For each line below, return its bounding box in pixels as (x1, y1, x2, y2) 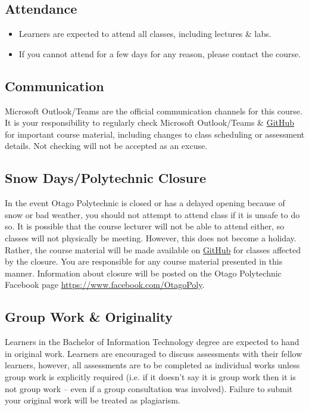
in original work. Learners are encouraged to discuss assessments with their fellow (5, 347, 302, 359)
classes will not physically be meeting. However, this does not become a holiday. (5, 231, 296, 244)
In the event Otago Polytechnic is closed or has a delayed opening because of (5, 197, 285, 209)
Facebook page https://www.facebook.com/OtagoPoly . (5, 278, 205, 291)
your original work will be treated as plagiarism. (5, 394, 180, 406)
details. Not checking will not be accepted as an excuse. (5, 139, 208, 152)
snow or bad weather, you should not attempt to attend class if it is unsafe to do (5, 208, 300, 220)
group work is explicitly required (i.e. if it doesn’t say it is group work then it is (5, 370, 296, 383)
